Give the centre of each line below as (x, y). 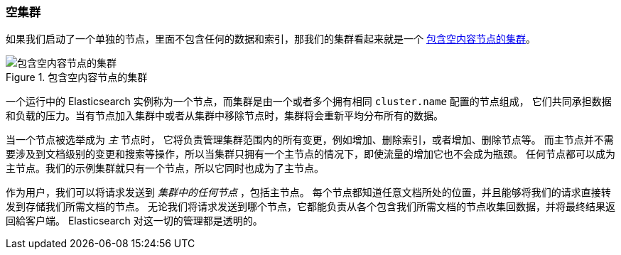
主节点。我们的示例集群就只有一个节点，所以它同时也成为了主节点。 (165, 168)
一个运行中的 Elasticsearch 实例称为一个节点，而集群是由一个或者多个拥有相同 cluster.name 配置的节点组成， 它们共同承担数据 (309, 102)
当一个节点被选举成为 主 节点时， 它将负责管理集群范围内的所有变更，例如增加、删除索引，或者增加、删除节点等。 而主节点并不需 (310, 140)
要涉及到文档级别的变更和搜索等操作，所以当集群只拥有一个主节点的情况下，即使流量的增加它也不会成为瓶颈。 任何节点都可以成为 (310, 154)
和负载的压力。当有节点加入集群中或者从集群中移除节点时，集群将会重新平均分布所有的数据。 (225, 116)
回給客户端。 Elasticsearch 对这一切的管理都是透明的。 (134, 221)
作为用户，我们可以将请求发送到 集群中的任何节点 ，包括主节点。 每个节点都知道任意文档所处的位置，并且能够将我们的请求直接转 (308, 192)
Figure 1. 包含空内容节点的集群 (77, 77)
